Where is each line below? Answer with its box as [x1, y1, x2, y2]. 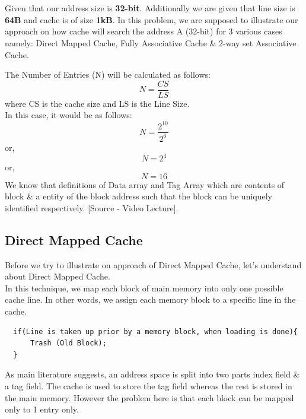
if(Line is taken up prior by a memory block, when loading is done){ [13, 327, 298, 336]
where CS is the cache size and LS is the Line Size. [5, 97, 190, 109]
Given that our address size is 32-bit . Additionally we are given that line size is [5, 2, 295, 14]
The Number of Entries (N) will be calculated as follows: [5, 68, 211, 81]
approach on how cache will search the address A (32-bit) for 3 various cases [5, 25, 282, 37]
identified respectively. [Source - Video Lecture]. [5, 201, 179, 214]
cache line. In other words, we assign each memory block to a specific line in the [5, 293, 296, 306]
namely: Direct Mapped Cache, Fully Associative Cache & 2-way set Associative [5, 36, 297, 49]
